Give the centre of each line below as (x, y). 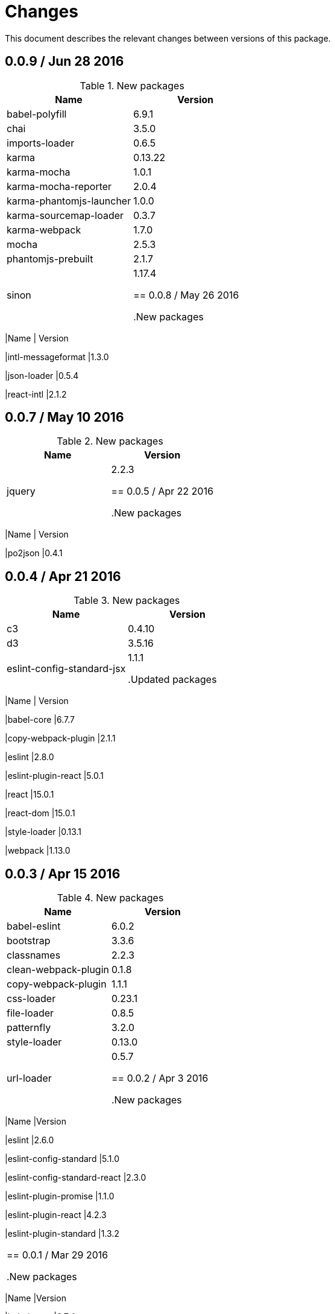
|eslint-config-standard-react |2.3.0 (76, 1178)
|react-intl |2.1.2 (36, 394)
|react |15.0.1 (30, 795)
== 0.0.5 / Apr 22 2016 (162, 491)
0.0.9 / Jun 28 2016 (64, 62)
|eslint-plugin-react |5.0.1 (54, 776)
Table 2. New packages (110, 441)
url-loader (29, 1078)
